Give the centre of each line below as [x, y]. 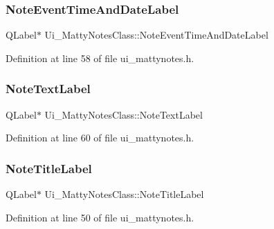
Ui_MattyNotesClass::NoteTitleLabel [124, 194]
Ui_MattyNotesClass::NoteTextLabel [124, 114]
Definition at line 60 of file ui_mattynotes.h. [100, 138]
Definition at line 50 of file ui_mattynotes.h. [100, 217]
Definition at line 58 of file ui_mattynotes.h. [100, 58]
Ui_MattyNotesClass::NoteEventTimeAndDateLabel [156, 35]
